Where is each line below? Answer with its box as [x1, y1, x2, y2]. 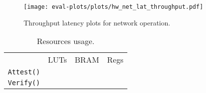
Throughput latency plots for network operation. [24, 17, 171, 27]
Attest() [8, 68, 40, 76]
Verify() [8, 79, 40, 87]
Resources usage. [37, 35, 94, 47]
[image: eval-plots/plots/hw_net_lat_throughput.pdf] [24, 3, 204, 10]
